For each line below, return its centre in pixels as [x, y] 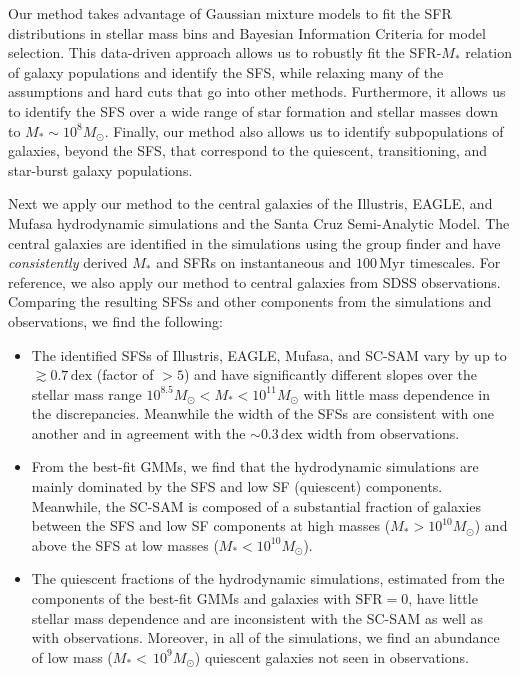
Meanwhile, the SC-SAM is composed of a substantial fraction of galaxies [256, 505]
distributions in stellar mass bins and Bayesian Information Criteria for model [247, 32]
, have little [443, 598]
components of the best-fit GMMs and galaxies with [191, 598]
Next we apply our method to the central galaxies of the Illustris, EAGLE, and [250, 203]
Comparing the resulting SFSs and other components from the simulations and [250, 301]
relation [489, 52]
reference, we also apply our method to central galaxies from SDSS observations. [254, 281]
